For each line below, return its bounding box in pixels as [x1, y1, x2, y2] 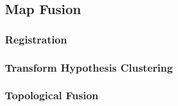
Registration [5, 31, 67, 47]
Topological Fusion [5, 88, 98, 103]
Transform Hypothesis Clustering [5, 59, 173, 75]
